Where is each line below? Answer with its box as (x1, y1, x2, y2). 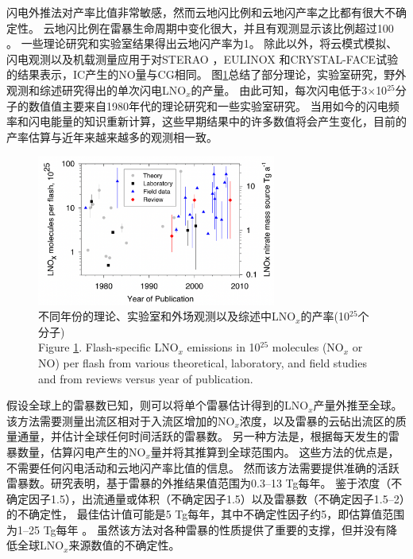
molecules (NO (272, 339, 344, 355)
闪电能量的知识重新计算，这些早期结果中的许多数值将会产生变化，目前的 (28, 113, 407, 130)
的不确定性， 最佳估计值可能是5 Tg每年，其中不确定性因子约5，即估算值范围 (6, 506, 405, 522)
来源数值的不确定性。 (68, 537, 180, 553)
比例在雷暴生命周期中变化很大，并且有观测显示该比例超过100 (76, 19, 394, 36)
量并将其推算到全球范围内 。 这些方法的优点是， (150, 443, 399, 460)
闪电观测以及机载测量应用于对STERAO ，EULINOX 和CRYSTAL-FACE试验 (6, 50, 399, 67)
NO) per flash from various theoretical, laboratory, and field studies (38, 354, 367, 371)
